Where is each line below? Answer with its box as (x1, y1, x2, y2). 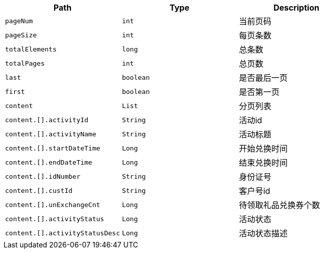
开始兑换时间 (238, 143, 288, 154)
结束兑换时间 (238, 158, 288, 168)
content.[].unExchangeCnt (5, 200, 100, 209)
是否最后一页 (238, 73, 288, 83)
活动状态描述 (238, 228, 288, 238)
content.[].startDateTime (5, 144, 100, 152)
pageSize (5, 31, 37, 39)
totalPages (5, 59, 45, 67)
